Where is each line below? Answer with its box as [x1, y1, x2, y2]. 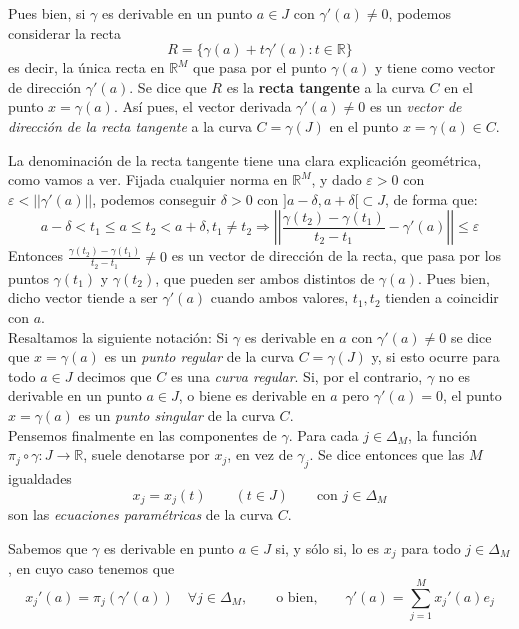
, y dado [311, 169, 362, 190]
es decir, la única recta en [8, 57, 165, 78]
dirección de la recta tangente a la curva [8, 115, 252, 136]
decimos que [77, 365, 152, 386]
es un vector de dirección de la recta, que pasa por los [171, 245, 502, 266]
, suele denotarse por [83, 444, 210, 465]
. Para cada [288, 424, 359, 445]
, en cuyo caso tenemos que [8, 558, 175, 579]
